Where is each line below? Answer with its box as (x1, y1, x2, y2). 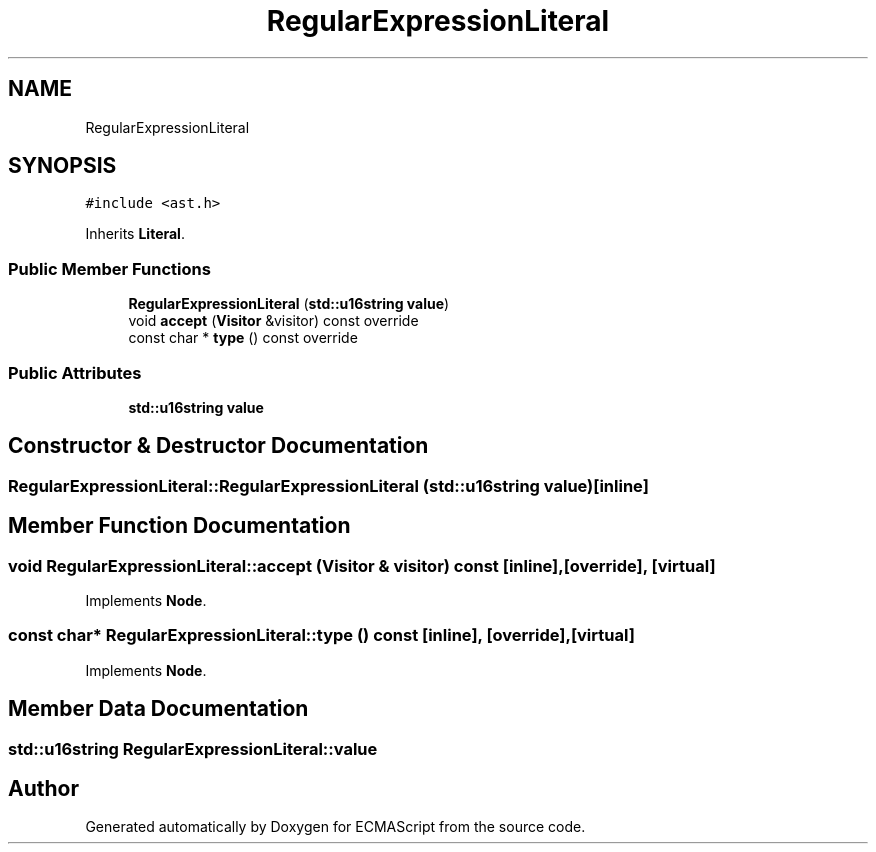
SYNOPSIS (8, 153, 117, 179)
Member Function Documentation (8, 513, 351, 539)
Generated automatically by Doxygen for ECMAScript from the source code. (85, 818, 586, 836)
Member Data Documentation (8, 696, 309, 722)
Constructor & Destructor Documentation (8, 433, 429, 459)
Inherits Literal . (85, 225, 185, 243)
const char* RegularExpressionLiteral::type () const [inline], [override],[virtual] (8, 625, 635, 646)
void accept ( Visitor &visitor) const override (128, 312, 419, 330)
